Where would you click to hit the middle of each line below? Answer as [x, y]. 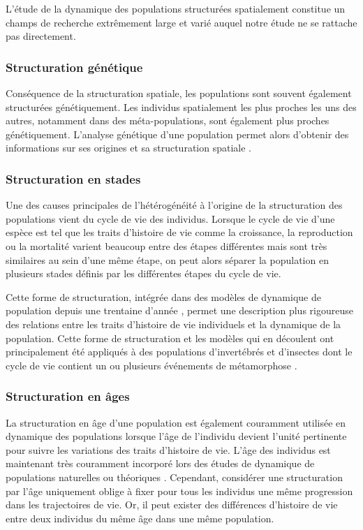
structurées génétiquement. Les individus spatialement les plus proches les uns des [181, 106]
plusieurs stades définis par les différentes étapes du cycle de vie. [143, 273]
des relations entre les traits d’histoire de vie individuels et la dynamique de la [173, 324]
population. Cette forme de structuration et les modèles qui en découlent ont [170, 338]
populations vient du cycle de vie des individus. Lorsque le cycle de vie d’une [170, 218]
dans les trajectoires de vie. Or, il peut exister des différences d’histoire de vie [172, 505]
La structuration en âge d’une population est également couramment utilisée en [176, 422]
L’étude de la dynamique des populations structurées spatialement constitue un [176, 8]
